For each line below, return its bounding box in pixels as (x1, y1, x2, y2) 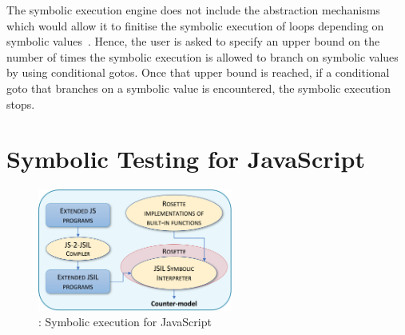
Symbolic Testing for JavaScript (6, 142, 365, 175)
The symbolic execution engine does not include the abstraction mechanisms (6, 2, 380, 18)
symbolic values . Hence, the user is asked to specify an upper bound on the (6, 33, 380, 50)
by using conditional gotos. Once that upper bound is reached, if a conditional (6, 64, 390, 81)
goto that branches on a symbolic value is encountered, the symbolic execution (6, 79, 391, 96)
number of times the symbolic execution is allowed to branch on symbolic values (6, 48, 399, 65)
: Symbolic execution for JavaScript (38, 313, 212, 330)
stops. (6, 95, 35, 112)
